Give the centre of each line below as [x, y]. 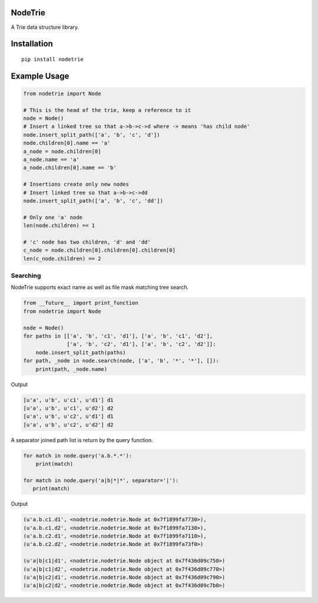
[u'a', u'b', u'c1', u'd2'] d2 [69, 408]
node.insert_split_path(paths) [81, 352]
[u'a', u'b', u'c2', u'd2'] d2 [69, 425]
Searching [26, 276]
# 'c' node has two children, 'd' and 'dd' [87, 242]
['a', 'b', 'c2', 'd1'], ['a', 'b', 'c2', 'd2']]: [141, 344]
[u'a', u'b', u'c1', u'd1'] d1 [69, 400]
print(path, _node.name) [72, 369]
